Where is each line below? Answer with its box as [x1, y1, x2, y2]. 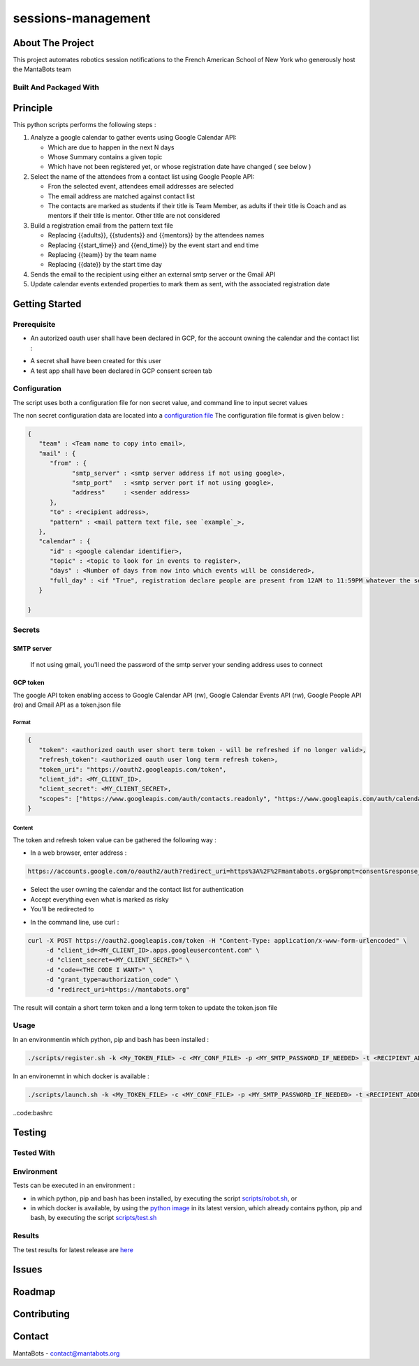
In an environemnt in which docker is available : [13, 1072, 149, 1080]
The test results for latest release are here [13, 1245, 134, 1254]
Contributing [13, 1308, 70, 1320]
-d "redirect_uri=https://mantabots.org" [45, 985, 190, 993]
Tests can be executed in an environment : [13, 1181, 135, 1190]
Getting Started [13, 298, 82, 310]
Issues [13, 1264, 43, 1276]
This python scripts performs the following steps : [13, 120, 156, 128]
